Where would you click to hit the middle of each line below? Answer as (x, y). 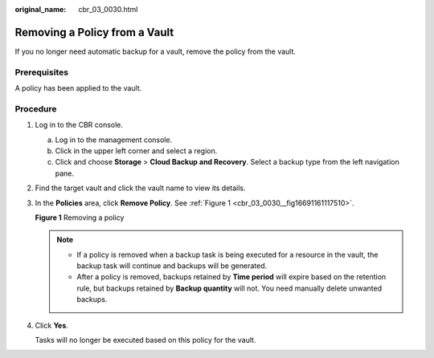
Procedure (36, 108)
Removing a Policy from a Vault (94, 32)
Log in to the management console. (114, 140)
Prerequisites (41, 72)
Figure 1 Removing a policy (80, 218)
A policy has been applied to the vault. (78, 88)
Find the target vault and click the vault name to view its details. (140, 188)
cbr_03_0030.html (108, 9)
